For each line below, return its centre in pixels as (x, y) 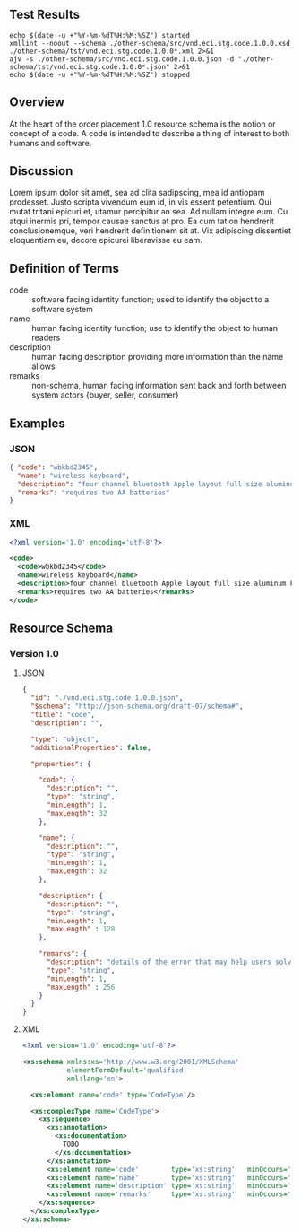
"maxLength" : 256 (81, 987)
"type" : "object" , (65, 739)
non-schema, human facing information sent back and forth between (159, 386)
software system (63, 310)
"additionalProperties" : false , (91, 747)
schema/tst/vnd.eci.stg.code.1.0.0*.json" (90, 66)
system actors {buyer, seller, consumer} (105, 395)
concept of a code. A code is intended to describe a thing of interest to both (150, 133)
